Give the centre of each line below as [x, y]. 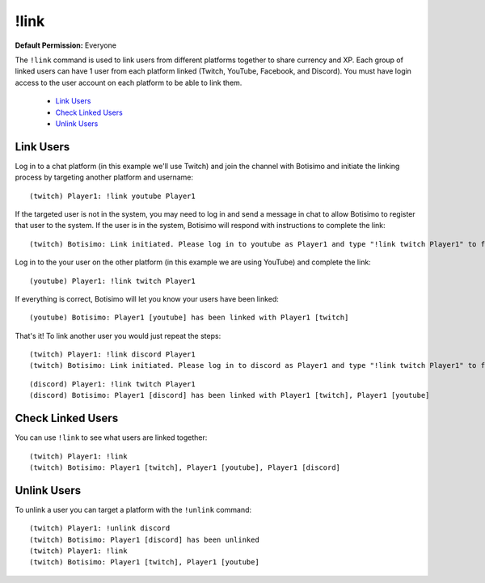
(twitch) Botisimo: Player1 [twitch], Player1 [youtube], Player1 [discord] [185, 467]
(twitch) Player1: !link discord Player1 [112, 355]
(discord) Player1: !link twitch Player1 [112, 384]
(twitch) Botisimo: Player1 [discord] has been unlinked [145, 539]
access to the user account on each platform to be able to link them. [129, 82]
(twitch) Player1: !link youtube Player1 [112, 196]
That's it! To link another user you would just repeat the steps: [118, 336]
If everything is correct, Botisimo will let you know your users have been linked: [147, 298]
